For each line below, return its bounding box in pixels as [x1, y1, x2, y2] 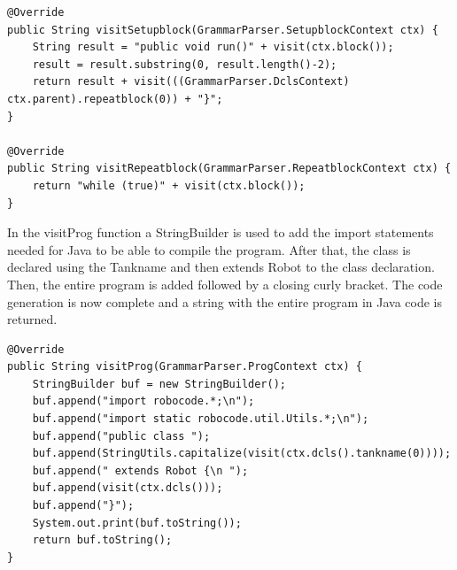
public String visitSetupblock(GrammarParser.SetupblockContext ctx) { [7, 23, 438, 36]
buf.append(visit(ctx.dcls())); [32, 481, 223, 495]
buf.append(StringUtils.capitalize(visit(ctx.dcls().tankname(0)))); [32, 447, 452, 460]
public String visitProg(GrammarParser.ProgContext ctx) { [7, 360, 362, 374]
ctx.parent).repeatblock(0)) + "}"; [7, 92, 223, 105]
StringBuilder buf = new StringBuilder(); [32, 377, 286, 390]
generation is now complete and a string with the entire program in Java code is [7, 292, 442, 311]
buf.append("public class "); [32, 429, 211, 443]
